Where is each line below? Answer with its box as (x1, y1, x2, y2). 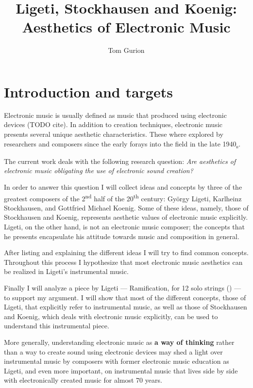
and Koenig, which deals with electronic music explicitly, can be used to (4, 311, 218, 321)
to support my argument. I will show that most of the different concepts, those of (4, 292, 246, 302)
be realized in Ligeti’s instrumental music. (4, 266, 129, 276)
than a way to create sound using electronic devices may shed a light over (4, 346, 223, 356)
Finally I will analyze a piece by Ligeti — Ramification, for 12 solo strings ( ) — (4, 282, 241, 292)
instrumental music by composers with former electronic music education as (4, 356, 229, 366)
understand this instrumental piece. (4, 321, 109, 331)
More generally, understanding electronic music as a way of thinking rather (4, 337, 235, 347)
